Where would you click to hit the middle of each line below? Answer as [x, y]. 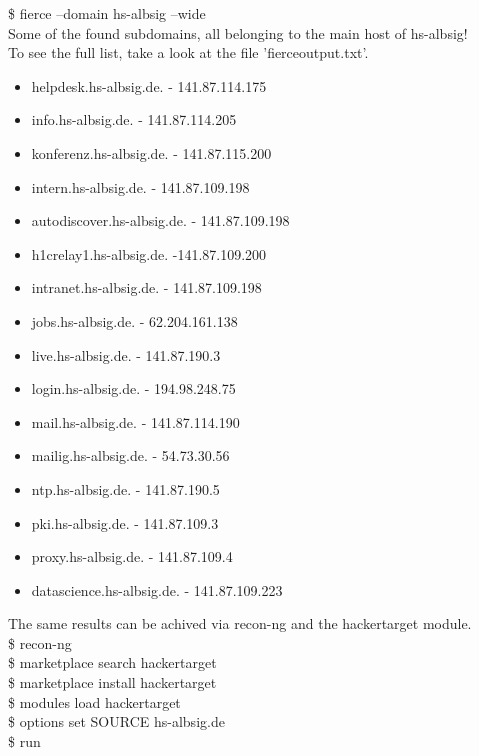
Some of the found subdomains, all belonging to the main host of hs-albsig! [238, 32]
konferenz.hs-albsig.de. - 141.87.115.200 [151, 152]
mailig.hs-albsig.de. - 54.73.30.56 [130, 455]
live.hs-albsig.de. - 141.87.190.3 [126, 354]
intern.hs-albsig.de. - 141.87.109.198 [140, 186]
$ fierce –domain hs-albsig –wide [107, 13]
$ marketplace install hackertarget [112, 682]
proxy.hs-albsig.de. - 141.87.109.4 [132, 556]
